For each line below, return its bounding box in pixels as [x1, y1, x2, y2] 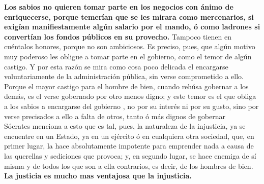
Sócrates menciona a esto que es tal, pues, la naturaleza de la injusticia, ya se [4, 121, 246, 131]
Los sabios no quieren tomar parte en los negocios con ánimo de [4, 2, 233, 12]
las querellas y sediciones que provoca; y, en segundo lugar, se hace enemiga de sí [4, 150, 256, 161]
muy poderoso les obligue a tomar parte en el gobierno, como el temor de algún [4, 51, 252, 61]
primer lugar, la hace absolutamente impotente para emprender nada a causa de [4, 140, 254, 151]
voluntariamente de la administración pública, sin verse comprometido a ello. [4, 71, 244, 82]
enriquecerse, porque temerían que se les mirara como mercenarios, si [4, 11, 254, 22]
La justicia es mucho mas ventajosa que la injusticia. [4, 170, 192, 181]
